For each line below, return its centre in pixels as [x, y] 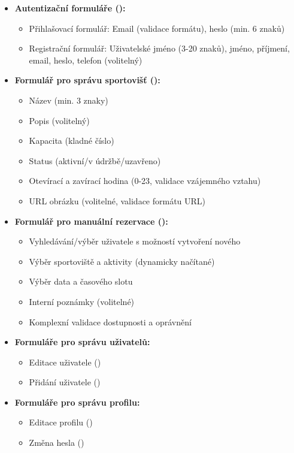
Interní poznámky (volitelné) [82, 301]
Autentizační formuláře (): [70, 8]
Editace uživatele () [65, 362]
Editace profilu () [61, 422]
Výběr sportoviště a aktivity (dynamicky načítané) [122, 261]
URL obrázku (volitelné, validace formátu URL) [117, 200]
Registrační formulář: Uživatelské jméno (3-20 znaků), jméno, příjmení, [159, 48]
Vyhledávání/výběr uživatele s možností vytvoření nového [135, 241]
